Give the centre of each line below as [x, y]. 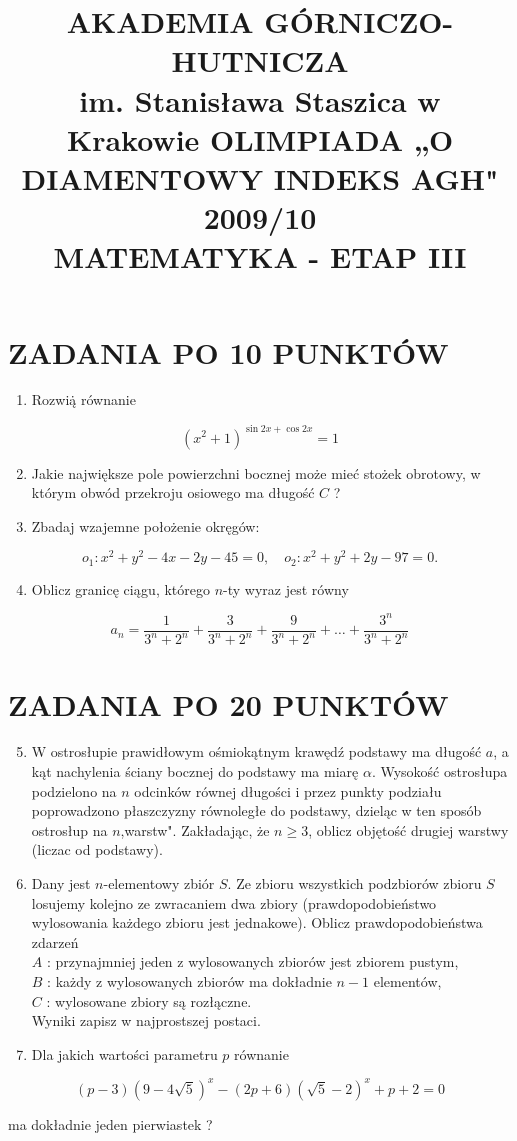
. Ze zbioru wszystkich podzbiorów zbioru [354, 883]
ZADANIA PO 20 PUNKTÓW [228, 703]
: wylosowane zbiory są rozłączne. [149, 1000]
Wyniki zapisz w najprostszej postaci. [146, 1020]
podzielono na [74, 790]
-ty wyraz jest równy [286, 588]
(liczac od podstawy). [97, 849]
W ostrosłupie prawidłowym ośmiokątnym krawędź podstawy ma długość [256, 751]
